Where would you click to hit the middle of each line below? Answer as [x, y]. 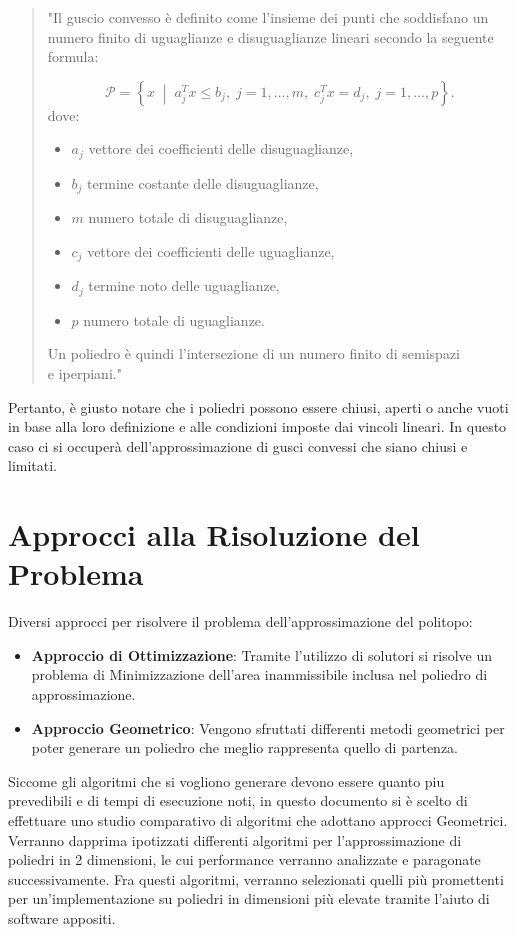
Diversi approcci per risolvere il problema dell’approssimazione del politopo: [240, 621]
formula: [73, 56]
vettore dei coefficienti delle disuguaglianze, [221, 148]
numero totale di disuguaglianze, [188, 217]
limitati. [33, 465]
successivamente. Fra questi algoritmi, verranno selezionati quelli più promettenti [256, 878]
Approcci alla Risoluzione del [214, 534]
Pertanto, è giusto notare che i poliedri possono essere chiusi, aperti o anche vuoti [258, 406]
